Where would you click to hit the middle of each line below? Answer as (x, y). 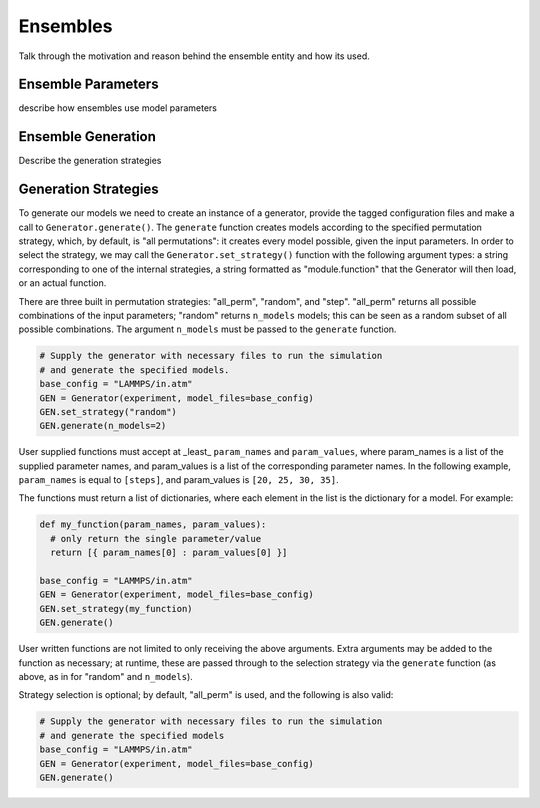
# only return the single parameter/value (156, 538)
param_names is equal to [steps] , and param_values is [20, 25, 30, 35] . (178, 480)
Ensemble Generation (87, 136)
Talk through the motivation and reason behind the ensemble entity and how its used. (194, 56)
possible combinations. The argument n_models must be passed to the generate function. (207, 329)
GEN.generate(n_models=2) (103, 426)
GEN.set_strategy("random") (108, 411)
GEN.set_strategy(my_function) (116, 608)
